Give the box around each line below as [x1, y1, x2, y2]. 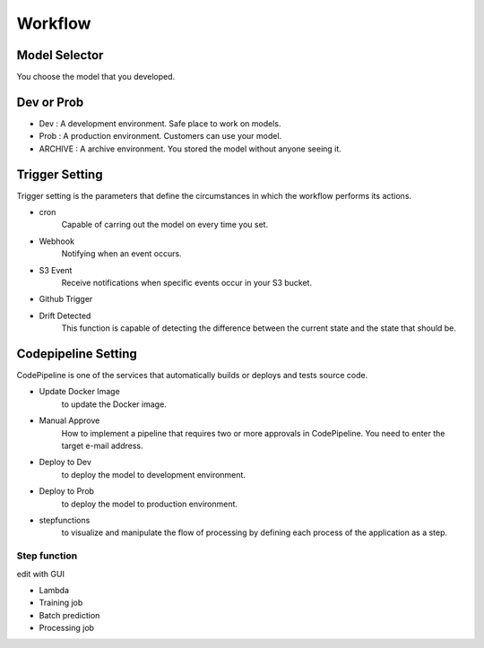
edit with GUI [16, 568, 65, 579]
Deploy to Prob [39, 486, 94, 497]
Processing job [39, 623, 94, 634]
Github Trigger [39, 294, 93, 305]
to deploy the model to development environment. [61, 469, 246, 480]
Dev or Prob [16, 94, 84, 109]
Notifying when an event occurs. [61, 248, 183, 259]
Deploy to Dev [39, 457, 91, 468]
